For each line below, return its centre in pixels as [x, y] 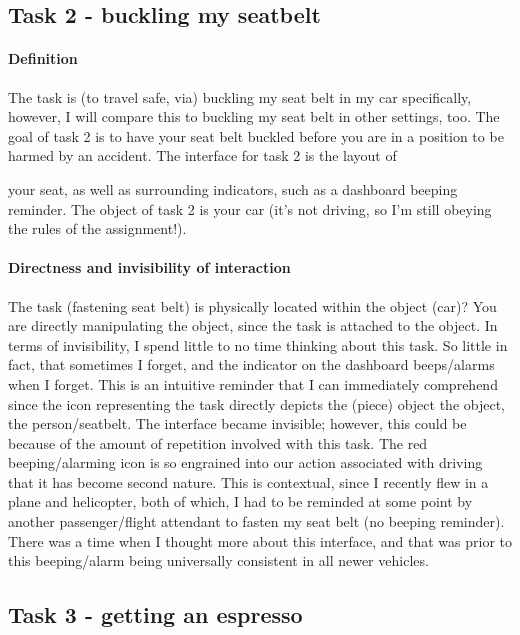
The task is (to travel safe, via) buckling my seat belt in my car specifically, [240, 96]
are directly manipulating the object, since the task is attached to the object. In [253, 325]
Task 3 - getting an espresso [155, 614]
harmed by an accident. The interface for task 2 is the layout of [202, 155]
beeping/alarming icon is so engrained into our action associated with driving [245, 462]
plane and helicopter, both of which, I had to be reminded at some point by [240, 501]
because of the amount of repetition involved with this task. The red [218, 442]
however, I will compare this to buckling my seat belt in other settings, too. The [254, 116]
